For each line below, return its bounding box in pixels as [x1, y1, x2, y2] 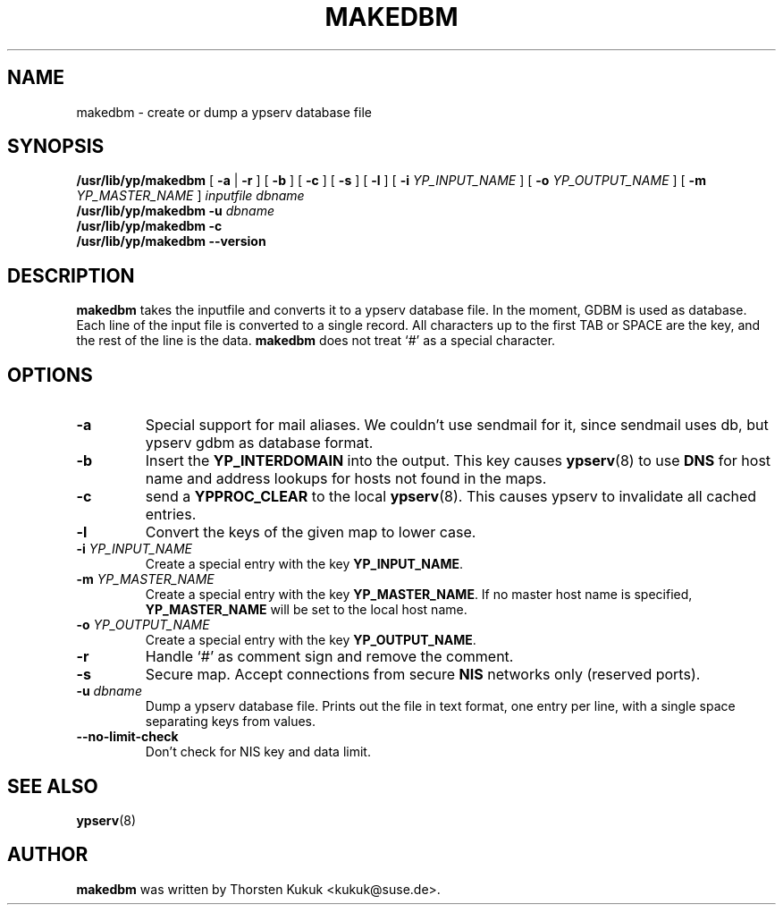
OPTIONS [7, 363, 93, 386]
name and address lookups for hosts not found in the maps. [145, 469, 547, 488]
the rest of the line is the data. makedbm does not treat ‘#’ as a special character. [76, 333, 556, 349]
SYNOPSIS [7, 135, 105, 158]
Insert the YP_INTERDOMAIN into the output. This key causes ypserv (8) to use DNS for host [145, 452, 771, 470]
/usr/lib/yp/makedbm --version [76, 233, 266, 249]
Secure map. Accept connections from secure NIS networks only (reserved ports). [145, 665, 701, 684]
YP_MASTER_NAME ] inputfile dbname [76, 188, 305, 204]
